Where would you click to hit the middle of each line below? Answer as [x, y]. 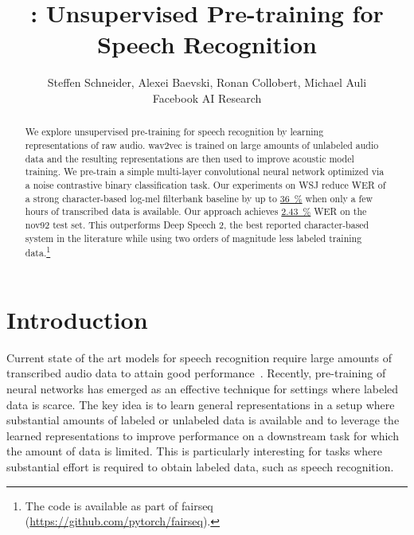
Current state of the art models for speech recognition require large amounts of [199, 357]
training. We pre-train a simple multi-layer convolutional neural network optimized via [205, 172]
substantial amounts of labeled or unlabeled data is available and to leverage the [203, 420]
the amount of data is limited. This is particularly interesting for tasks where [194, 451]
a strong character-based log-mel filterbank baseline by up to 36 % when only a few [199, 198]
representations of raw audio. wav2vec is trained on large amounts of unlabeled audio [202, 144]
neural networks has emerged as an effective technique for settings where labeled [203, 388]
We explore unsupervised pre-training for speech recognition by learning [174, 132]
